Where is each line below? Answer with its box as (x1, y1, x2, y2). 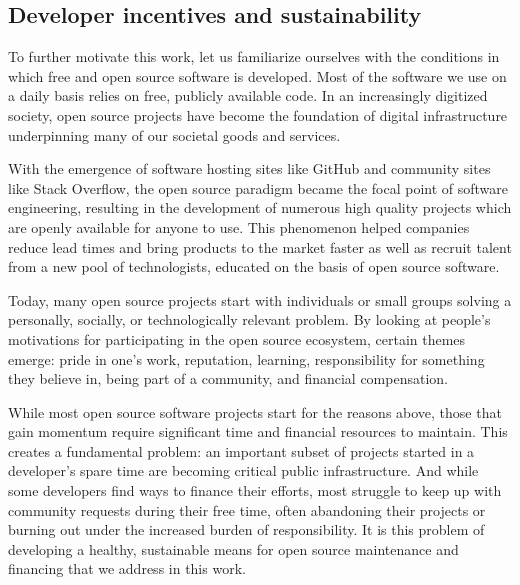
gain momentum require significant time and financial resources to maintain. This (8, 421, 508, 442)
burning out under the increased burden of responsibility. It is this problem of (8, 519, 485, 540)
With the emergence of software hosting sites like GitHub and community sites (8, 158, 491, 179)
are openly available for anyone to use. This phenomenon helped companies (8, 216, 470, 237)
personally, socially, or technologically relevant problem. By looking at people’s (8, 309, 491, 330)
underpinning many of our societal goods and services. (8, 124, 341, 145)
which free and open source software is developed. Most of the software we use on (8, 65, 507, 86)
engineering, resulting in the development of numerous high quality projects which (8, 197, 512, 218)
